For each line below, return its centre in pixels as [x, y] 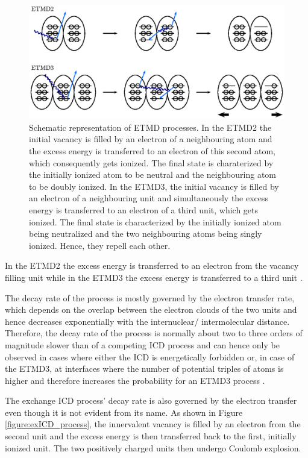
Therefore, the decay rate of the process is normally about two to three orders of [154, 333]
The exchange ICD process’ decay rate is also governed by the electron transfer [151, 400]
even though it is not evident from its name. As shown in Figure [124, 412]
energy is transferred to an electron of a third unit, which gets [144, 209]
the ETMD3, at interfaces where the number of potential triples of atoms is [144, 369]
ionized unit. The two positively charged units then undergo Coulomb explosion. [153, 447]
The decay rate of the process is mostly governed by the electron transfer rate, [150, 297]
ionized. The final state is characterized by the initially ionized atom [155, 221]
